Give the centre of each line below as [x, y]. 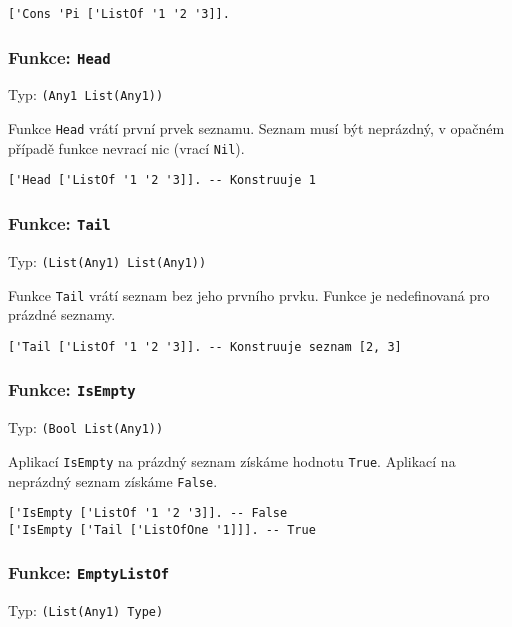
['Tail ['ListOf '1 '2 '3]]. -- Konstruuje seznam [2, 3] [205, 346]
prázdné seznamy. [62, 314]
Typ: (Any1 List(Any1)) [86, 94]
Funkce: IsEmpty [72, 389]
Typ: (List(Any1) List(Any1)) [107, 260]
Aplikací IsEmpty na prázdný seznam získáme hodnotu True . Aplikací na [232, 460]
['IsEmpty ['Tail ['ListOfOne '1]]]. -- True [162, 529]
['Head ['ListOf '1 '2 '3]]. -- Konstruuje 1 [162, 180]
